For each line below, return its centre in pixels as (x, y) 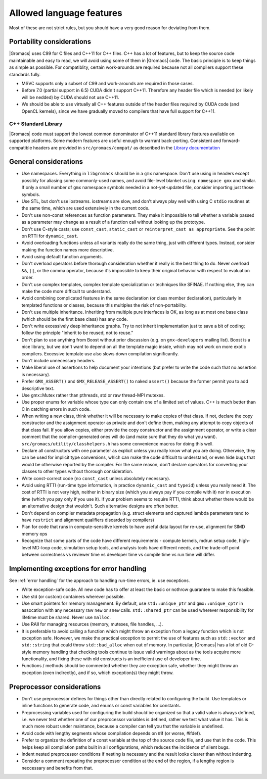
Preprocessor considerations (55, 687)
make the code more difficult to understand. (66, 292)
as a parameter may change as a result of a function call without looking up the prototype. (113, 222)
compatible (21, 147)
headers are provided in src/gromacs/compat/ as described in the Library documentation (126, 147)
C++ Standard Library (36, 124)
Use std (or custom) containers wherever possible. (73, 596)
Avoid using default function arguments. (62, 257)
